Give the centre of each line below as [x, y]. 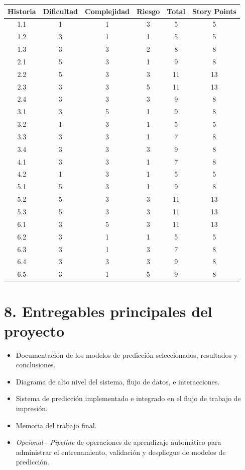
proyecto [34, 330]
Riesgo [148, 11]
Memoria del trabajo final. [56, 425]
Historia [22, 11]
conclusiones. [36, 365]
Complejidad [107, 11]
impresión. [32, 408]
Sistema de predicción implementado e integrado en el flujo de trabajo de [128, 398]
